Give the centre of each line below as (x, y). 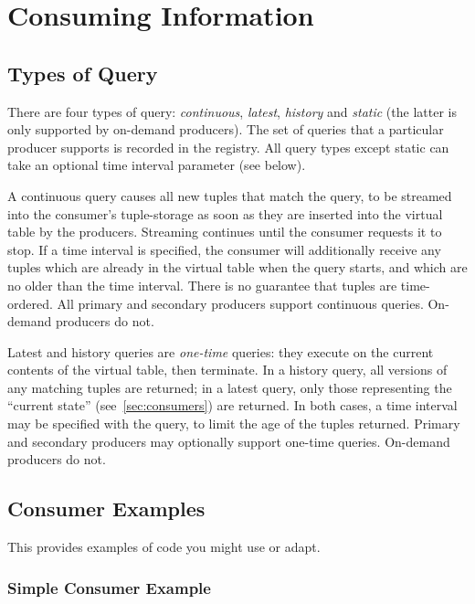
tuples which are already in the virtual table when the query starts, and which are (237, 267)
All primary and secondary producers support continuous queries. (240, 303)
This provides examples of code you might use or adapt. (164, 547)
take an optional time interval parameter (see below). (157, 165)
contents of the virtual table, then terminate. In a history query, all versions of (227, 370)
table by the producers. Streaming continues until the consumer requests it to (225, 232)
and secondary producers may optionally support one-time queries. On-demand (229, 441)
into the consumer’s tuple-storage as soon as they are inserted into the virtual (225, 213)
